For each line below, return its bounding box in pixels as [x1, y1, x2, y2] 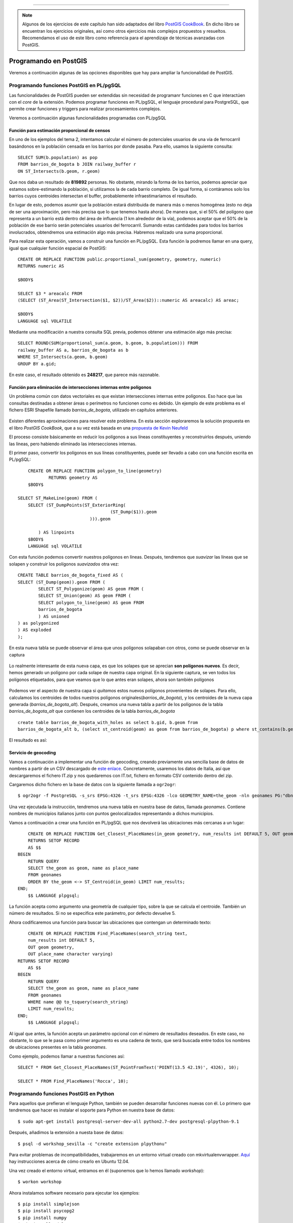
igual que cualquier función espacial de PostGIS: [9, 245, 107, 251]
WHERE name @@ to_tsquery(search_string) [27, 999, 129, 1005]
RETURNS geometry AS [48, 475, 98, 480]
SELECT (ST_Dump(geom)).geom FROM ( [18, 579, 105, 585]
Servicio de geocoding [9, 750, 56, 756]
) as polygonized [18, 620, 59, 626]
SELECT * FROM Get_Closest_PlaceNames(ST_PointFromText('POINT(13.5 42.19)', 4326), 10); [18, 1064, 239, 1070]
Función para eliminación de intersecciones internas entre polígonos [9, 384, 151, 390]
